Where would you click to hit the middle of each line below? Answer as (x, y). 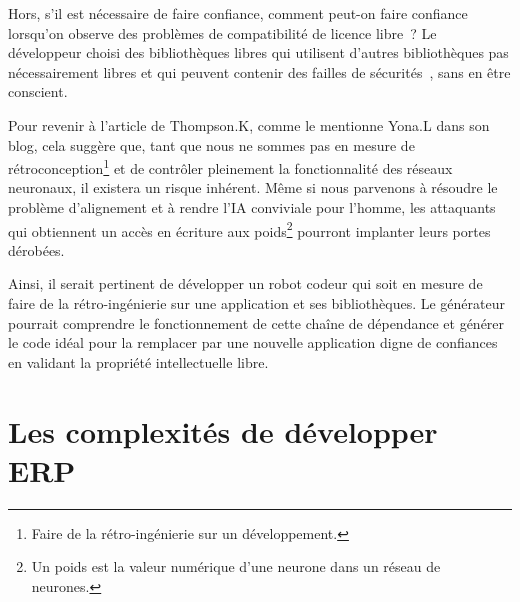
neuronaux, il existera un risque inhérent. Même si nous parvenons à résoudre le (253, 187)
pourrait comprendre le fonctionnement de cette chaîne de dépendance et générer (256, 322)
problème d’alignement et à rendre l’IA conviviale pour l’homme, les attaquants (252, 207)
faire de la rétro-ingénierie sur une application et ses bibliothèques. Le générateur (256, 303)
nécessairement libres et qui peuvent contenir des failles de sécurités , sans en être (259, 71)
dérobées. (36, 249)
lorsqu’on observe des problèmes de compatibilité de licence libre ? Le (222, 32)
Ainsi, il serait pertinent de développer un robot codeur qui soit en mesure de (245, 283)
